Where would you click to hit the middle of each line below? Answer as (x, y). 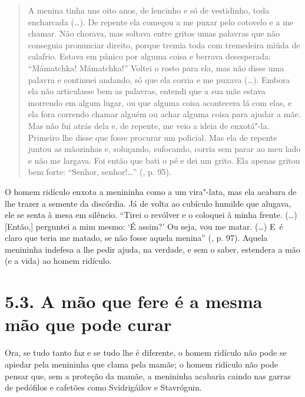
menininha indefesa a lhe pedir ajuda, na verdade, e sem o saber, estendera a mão (152, 249)
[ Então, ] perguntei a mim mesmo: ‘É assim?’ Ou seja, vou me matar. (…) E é (144, 226)
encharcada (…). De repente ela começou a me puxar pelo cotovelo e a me (161, 21)
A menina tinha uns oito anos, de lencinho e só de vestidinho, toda (149, 10)
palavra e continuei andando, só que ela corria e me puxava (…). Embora (159, 79)
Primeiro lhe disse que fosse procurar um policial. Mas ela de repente (152, 137)
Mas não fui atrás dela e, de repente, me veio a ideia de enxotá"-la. (149, 125)
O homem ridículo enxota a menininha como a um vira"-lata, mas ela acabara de (151, 191)
